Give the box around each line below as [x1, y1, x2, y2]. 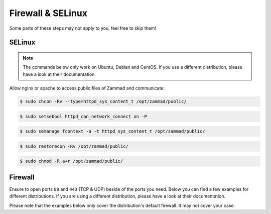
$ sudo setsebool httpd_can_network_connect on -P [20, 114, 148, 119]
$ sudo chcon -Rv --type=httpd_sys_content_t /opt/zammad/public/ [20, 98, 187, 104]
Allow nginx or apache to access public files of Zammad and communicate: [9, 85, 165, 91]
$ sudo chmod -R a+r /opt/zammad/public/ [20, 158, 123, 164]
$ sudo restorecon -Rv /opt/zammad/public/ [20, 143, 129, 149]
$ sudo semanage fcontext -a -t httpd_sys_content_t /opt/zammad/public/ [20, 129, 205, 134]
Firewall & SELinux [9, 8, 88, 19]
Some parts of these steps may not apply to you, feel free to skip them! [9, 25, 157, 31]
